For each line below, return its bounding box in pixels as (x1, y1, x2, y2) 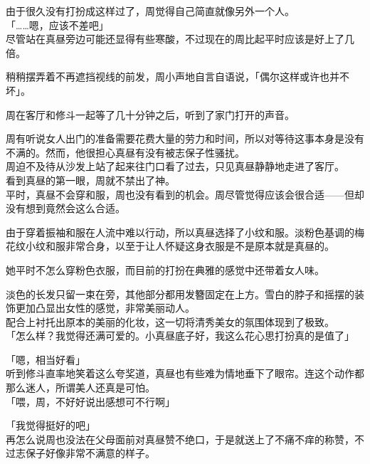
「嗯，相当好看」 (6, 352, 85, 367)
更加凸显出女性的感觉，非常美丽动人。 (15, 300, 195, 315)
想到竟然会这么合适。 (25, 201, 125, 216)
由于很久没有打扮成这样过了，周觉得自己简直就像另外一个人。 (6, 4, 295, 18)
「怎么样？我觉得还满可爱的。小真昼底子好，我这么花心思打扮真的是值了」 (6, 328, 354, 343)
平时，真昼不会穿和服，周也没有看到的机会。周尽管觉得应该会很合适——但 (6, 186, 354, 201)
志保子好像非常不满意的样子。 (15, 445, 155, 460)
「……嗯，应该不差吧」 (6, 17, 109, 32)
